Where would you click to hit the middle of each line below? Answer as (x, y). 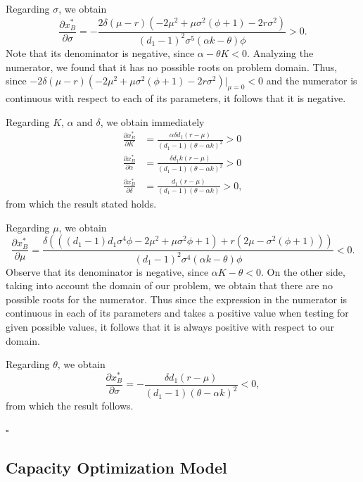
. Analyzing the (280, 52)
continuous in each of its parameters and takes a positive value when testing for (177, 313)
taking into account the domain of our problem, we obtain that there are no (169, 285)
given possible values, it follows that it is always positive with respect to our (170, 327)
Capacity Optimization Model (116, 467)
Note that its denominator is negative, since (100, 52)
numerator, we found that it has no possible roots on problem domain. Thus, (172, 66)
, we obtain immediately (152, 121)
